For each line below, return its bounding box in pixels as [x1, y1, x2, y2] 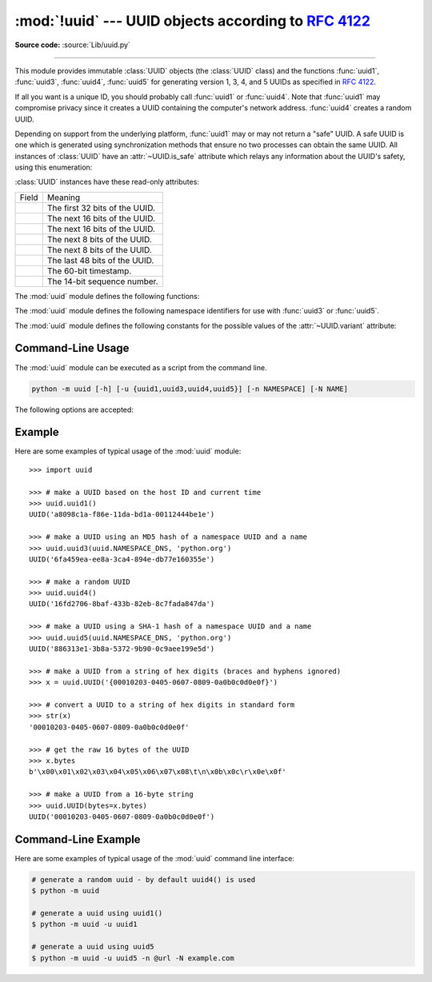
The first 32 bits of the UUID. [46, 202, 156, 214]
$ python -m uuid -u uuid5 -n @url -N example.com [31, 953, 235, 963]
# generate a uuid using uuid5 [31, 942, 155, 952]
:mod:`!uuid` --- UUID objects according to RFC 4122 [14, 12, 371, 30]
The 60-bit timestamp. [46, 265, 132, 276]
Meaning [46, 192, 81, 203]
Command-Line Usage [14, 341, 130, 355]
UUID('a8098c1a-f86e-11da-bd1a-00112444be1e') [29, 510, 215, 519]
